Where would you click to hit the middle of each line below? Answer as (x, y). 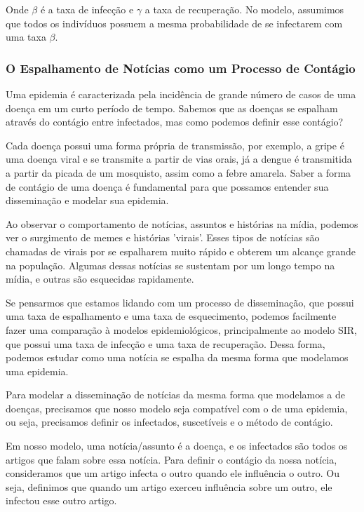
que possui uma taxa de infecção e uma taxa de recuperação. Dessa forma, (166, 343)
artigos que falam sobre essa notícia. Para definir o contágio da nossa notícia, (171, 459)
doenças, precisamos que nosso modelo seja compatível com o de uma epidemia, (177, 408)
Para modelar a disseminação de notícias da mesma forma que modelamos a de (176, 395)
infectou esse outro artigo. (61, 500)
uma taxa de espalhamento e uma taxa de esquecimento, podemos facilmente (171, 316)
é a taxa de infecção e (87, 9)
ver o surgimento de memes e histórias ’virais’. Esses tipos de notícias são (163, 237)
